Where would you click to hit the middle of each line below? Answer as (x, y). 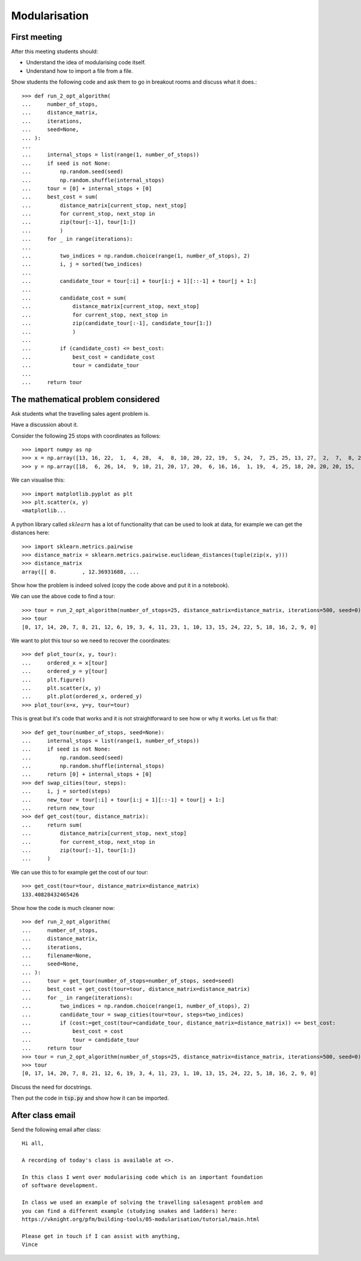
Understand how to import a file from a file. (80, 71)
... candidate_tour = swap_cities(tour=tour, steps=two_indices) (133, 1015)
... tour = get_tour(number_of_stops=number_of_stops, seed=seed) (128, 981)
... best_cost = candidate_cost (89, 357)
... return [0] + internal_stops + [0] (87, 774)
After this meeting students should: (55, 52)
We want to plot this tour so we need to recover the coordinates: (91, 640)
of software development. (60, 1185)
